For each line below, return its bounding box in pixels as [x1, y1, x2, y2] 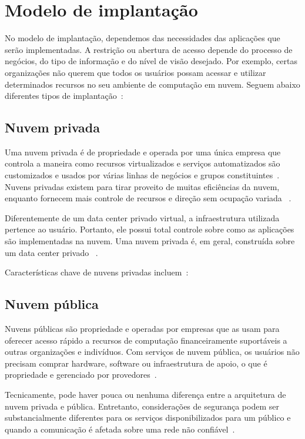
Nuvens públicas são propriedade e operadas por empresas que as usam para [5, 322, 280, 335]
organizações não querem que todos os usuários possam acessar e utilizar [5, 66, 266, 78]
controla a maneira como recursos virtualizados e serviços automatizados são [5, 157, 280, 169]
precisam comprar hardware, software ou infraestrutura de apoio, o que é [5, 357, 267, 369]
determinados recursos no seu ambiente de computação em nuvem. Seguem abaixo [5, 78, 300, 90]
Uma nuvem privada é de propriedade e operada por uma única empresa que [5, 145, 281, 158]
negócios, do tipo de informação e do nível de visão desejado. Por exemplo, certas [5, 55, 297, 67]
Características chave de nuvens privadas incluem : [5, 266, 189, 278]
